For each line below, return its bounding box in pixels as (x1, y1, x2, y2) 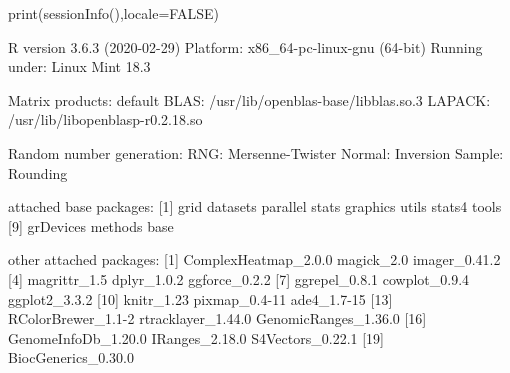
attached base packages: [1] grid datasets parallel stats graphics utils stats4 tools (8, 196, 502, 217)
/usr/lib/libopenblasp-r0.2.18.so (8, 109, 203, 130)
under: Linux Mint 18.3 (8, 56, 151, 77)
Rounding (8, 162, 68, 183)
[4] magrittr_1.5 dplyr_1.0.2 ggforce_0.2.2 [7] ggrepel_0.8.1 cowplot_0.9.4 (8, 268, 470, 289)
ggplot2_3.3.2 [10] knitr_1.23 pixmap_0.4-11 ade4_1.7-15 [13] (8, 288, 393, 309)
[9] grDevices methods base (8, 215, 174, 236)
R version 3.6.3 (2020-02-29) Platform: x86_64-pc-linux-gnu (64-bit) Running (8, 36, 483, 57)
